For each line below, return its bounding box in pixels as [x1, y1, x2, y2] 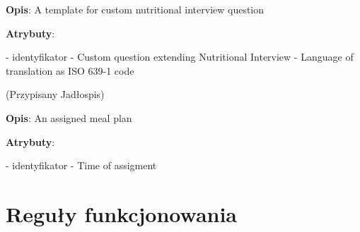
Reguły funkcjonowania [6, 199, 238, 228]
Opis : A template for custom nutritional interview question [6, 2, 265, 16]
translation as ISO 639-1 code [6, 63, 134, 78]
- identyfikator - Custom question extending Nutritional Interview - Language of [6, 49, 354, 64]
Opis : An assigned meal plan [6, 110, 132, 125]
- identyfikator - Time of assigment [6, 158, 157, 173]
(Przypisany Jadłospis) [6, 87, 105, 102]
